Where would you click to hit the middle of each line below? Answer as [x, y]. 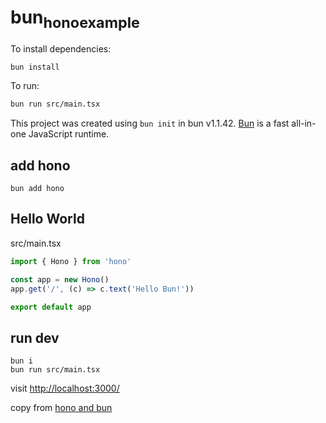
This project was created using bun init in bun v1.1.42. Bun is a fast [150, 123]
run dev [35, 337]
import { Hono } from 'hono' [71, 261]
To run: [25, 86]
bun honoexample [75, 19]
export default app [51, 307]
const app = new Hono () [60, 279]
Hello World [47, 219]
